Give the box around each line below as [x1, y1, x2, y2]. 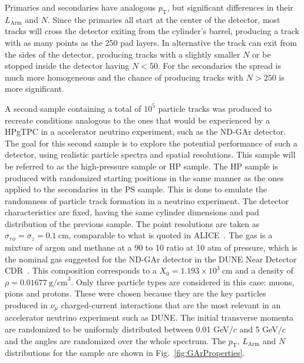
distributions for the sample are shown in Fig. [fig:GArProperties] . [5, 347, 245, 359]
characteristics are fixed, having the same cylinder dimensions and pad [5, 206, 259, 218]
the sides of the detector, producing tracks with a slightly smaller [5, 48, 240, 60]
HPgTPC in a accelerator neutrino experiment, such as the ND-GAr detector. [5, 125, 286, 138]
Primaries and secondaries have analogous [5, 1, 156, 13]
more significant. [5, 82, 64, 95]
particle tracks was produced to [158, 102, 272, 114]
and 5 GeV [239, 322, 278, 335]
